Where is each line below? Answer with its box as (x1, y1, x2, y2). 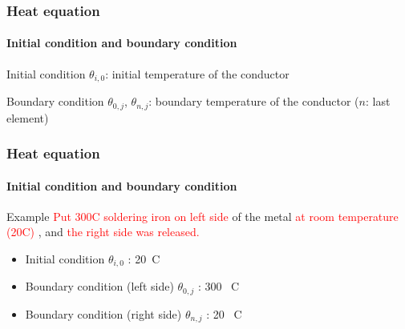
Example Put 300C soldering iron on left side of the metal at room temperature (6, 207, 399, 224)
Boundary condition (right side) (25, 305, 182, 322)
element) (6, 109, 49, 126)
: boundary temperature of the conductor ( (148, 93, 359, 110)
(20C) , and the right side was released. (6, 223, 200, 240)
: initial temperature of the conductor (105, 65, 290, 82)
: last (365, 93, 391, 110)
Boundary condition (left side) (25, 278, 174, 295)
